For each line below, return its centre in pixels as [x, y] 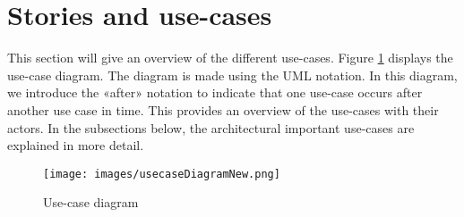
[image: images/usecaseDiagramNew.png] [162, 174]
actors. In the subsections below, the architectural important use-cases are [211, 127]
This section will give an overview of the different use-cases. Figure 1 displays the [230, 58]
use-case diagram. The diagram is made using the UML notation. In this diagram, [232, 75]
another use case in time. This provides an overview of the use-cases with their [223, 109]
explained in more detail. [76, 145]
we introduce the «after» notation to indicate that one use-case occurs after [215, 92]
